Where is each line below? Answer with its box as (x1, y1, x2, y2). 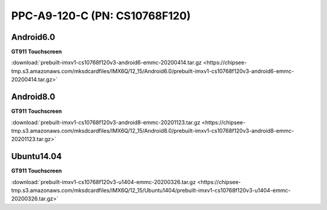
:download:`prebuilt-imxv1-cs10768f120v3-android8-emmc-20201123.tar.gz (11, 118, 201, 126)
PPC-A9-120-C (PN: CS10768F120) (11, 9, 191, 22)
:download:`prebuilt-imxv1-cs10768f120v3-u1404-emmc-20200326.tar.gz (11, 178, 196, 185)
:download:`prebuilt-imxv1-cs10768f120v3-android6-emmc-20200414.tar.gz (11, 59, 202, 66)
